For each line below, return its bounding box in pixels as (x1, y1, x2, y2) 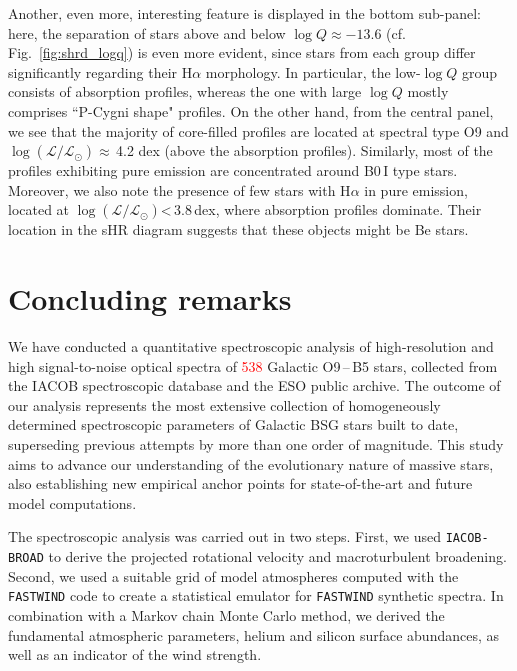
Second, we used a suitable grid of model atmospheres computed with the (8, 565, 459, 586)
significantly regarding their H (8, 61, 193, 82)
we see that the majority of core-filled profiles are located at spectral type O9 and (8, 120, 509, 141)
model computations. (8, 492, 137, 513)
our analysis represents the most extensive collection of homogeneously (8, 394, 441, 415)
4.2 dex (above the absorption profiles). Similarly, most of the (116, 140, 493, 161)
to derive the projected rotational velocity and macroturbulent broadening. (48, 546, 507, 567)
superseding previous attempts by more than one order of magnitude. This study (8, 434, 504, 455)
